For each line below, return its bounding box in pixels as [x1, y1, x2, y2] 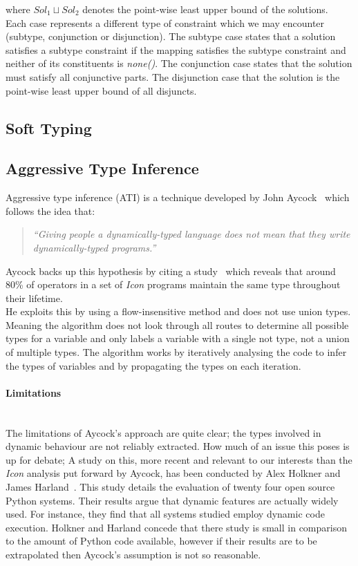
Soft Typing [6, 117, 92, 138]
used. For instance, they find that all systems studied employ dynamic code [6, 507, 325, 521]
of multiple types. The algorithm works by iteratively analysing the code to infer [6, 345, 347, 359]
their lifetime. [6, 290, 63, 305]
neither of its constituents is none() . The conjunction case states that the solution [6, 56, 352, 70]
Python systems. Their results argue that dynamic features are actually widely [6, 493, 339, 507]
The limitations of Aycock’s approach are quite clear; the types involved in [6, 425, 321, 440]
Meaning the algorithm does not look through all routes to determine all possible [6, 317, 349, 332]
